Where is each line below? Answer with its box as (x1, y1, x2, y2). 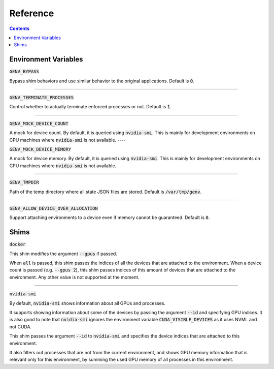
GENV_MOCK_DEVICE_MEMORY (9, 146, 71, 152)
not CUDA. (9, 323, 32, 330)
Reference (9, 8, 54, 19)
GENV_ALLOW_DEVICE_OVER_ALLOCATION (9, 205, 98, 211)
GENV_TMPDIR (9, 179, 39, 186)
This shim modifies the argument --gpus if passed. (9, 251, 118, 257)
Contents (9, 25, 30, 32)
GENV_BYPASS (9, 69, 39, 75)
